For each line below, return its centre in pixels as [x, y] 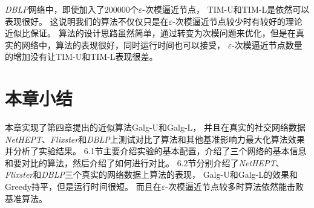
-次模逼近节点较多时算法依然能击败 [234, 187]
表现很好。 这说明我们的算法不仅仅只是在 [87, 21]
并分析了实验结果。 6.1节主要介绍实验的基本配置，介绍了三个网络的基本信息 [156, 151]
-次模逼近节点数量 [267, 44]
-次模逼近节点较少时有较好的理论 [237, 21]
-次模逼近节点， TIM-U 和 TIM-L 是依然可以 [226, 9]
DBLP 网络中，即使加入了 [55, 9]
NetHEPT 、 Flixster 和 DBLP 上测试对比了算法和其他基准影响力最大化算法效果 [155, 139]
